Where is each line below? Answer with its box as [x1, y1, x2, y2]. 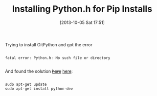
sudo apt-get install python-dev [5, 86, 73, 91]
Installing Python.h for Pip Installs [12, 3, 153, 15]
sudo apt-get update [5, 82, 47, 87]
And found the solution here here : [5, 68, 73, 74]
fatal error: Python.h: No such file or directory [5, 55, 111, 60]
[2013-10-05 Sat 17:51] [59, 19, 105, 25]
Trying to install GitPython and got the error [5, 41, 93, 47]
